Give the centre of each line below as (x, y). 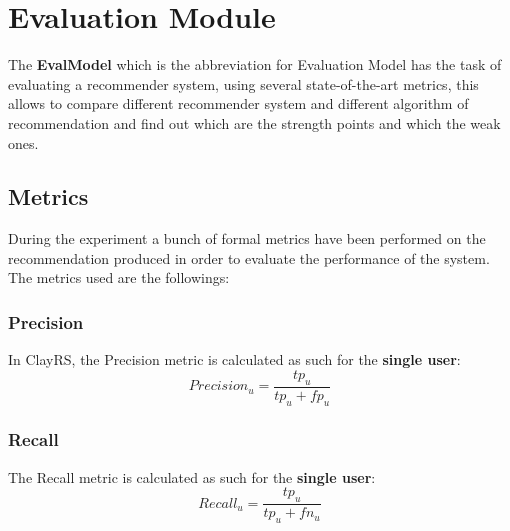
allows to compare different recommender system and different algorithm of (238, 103)
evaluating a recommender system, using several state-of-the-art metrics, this (243, 83)
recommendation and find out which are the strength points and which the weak (254, 122)
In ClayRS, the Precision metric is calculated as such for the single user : (234, 359)
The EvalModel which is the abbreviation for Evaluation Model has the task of (255, 64)
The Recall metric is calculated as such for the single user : (192, 476)
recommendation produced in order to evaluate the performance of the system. (249, 257)
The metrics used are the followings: (119, 277)
